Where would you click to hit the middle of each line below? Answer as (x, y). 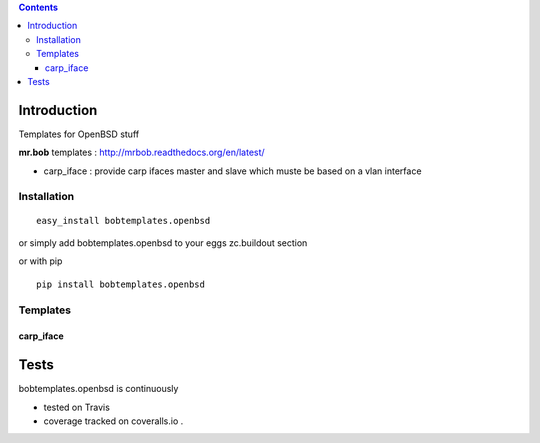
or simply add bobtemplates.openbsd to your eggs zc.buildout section (163, 242)
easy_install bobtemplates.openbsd (123, 220)
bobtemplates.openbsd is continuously (98, 389)
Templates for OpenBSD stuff (79, 134)
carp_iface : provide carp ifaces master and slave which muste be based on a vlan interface (232, 171)
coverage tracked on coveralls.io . (113, 421)
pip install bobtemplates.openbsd (120, 284)
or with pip (40, 261)
